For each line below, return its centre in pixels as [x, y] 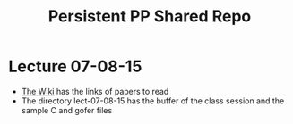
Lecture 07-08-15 [75, 66]
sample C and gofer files [67, 110]
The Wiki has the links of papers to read [95, 91]
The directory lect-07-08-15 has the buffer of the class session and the [153, 101]
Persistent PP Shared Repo [150, 17]
